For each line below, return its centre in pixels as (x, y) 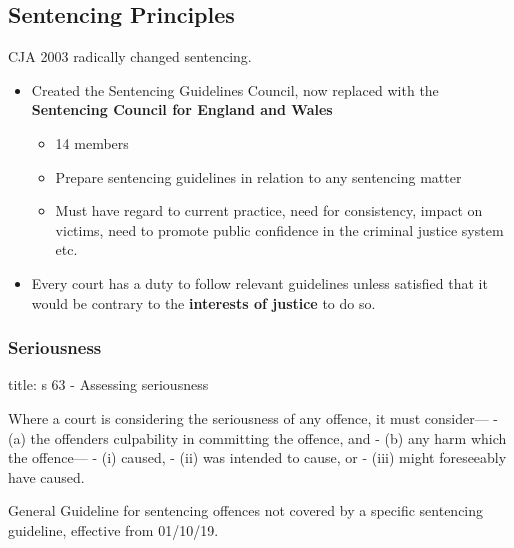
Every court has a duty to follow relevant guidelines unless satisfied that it (259, 282)
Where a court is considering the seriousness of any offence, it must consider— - (253, 417)
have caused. (46, 476)
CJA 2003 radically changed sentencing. (130, 56)
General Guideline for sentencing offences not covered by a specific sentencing (246, 510)
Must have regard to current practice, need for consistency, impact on (269, 210)
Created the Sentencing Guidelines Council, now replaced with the (235, 89)
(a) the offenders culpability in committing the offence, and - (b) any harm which (257, 437)
